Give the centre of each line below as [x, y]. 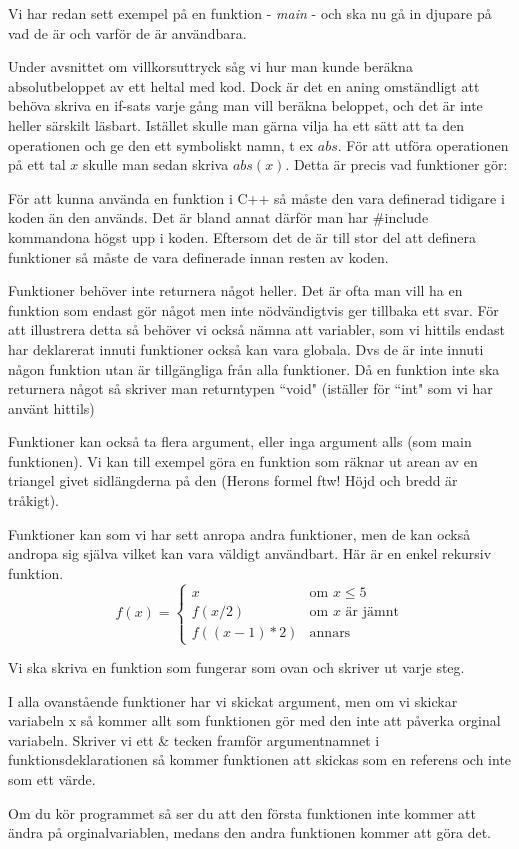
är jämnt [372, 611]
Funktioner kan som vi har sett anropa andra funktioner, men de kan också [239, 533]
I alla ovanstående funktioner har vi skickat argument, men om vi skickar [233, 700]
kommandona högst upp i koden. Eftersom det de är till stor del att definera [242, 236]
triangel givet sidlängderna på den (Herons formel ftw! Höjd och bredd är [233, 480]
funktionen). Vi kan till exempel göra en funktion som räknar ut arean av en [243, 460]
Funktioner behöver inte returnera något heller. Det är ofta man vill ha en [235, 290]
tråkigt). [34, 500]
